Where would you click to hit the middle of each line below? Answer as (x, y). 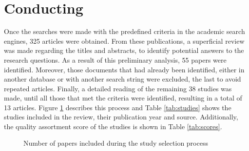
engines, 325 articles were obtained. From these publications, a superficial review (124, 41)
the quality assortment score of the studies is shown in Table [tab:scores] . (113, 126)
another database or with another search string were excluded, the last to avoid (123, 79)
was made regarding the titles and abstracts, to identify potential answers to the (124, 50)
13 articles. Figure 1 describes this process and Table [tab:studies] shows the (118, 107)
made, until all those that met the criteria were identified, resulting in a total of (123, 98)
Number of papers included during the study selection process (116, 143)
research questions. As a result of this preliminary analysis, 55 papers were (115, 59)
